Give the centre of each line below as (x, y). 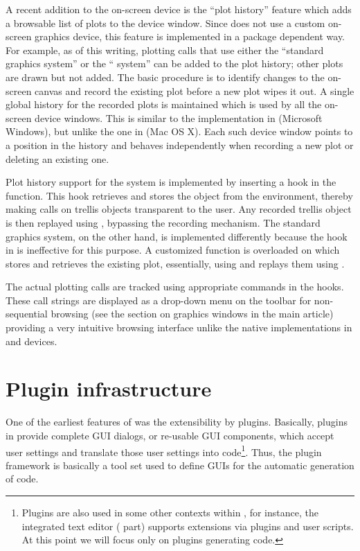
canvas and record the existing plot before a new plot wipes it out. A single (195, 90)
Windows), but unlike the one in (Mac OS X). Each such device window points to (179, 131)
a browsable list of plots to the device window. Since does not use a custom (165, 23)
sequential (27, 314)
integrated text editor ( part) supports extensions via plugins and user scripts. (188, 526)
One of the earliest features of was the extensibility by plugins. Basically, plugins (177, 422)
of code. (22, 479)
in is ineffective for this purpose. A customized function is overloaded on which (173, 250)
